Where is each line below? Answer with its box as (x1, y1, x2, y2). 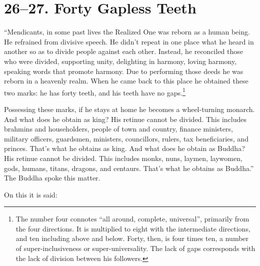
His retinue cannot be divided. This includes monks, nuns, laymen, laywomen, (4, 152, 242, 163)
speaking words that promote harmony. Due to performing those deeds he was (4, 65, 243, 76)
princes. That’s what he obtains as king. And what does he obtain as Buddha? (4, 143, 245, 153)
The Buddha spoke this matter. (4, 172, 100, 183)
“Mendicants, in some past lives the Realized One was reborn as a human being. (4, 26, 250, 37)
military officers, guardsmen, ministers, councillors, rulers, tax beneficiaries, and (4, 133, 248, 143)
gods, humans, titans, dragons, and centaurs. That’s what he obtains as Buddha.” (4, 162, 254, 173)
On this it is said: (4, 189, 57, 199)
